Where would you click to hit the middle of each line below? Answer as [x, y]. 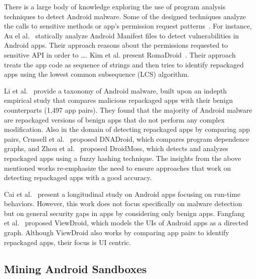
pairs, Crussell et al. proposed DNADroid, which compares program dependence [127, 139]
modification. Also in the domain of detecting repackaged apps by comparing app [127, 129]
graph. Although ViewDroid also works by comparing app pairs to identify [117, 232]
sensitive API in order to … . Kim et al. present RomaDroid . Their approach [120, 54]
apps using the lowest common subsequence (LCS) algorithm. [97, 74]
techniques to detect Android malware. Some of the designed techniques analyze [125, 16]
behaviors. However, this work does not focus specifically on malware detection [123, 203]
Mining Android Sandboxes [75, 268]
